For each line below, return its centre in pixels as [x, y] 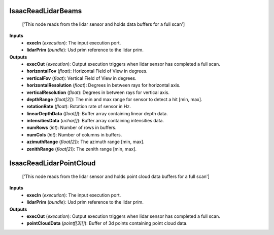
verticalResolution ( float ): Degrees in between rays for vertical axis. [98, 92]
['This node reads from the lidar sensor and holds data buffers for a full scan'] [104, 24]
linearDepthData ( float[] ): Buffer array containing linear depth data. [97, 113]
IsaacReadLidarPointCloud [53, 163]
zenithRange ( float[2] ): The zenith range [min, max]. [82, 149]
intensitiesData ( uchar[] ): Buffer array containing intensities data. [95, 121]
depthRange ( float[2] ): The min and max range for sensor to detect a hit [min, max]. [114, 99]
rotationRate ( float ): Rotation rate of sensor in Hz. [79, 107]
